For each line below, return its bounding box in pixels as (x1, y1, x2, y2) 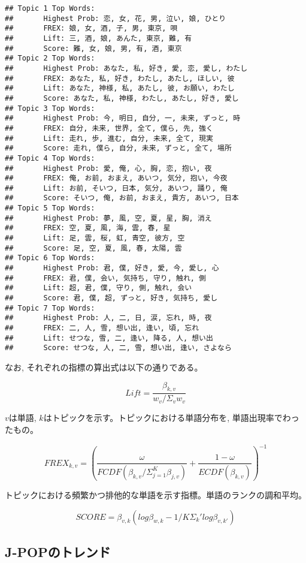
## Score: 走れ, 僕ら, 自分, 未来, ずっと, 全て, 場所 (5, 144, 232, 153)
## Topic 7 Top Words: (5, 303, 95, 312)
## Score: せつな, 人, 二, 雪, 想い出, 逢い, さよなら (5, 344, 232, 353)
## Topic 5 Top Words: (5, 204, 95, 213)
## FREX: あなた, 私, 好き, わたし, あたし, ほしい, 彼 (5, 74, 235, 83)
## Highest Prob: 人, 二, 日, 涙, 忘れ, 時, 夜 (5, 314, 212, 323)
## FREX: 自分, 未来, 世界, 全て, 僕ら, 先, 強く (5, 124, 213, 133)
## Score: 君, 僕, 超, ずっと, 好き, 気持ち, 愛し (5, 294, 218, 303)
